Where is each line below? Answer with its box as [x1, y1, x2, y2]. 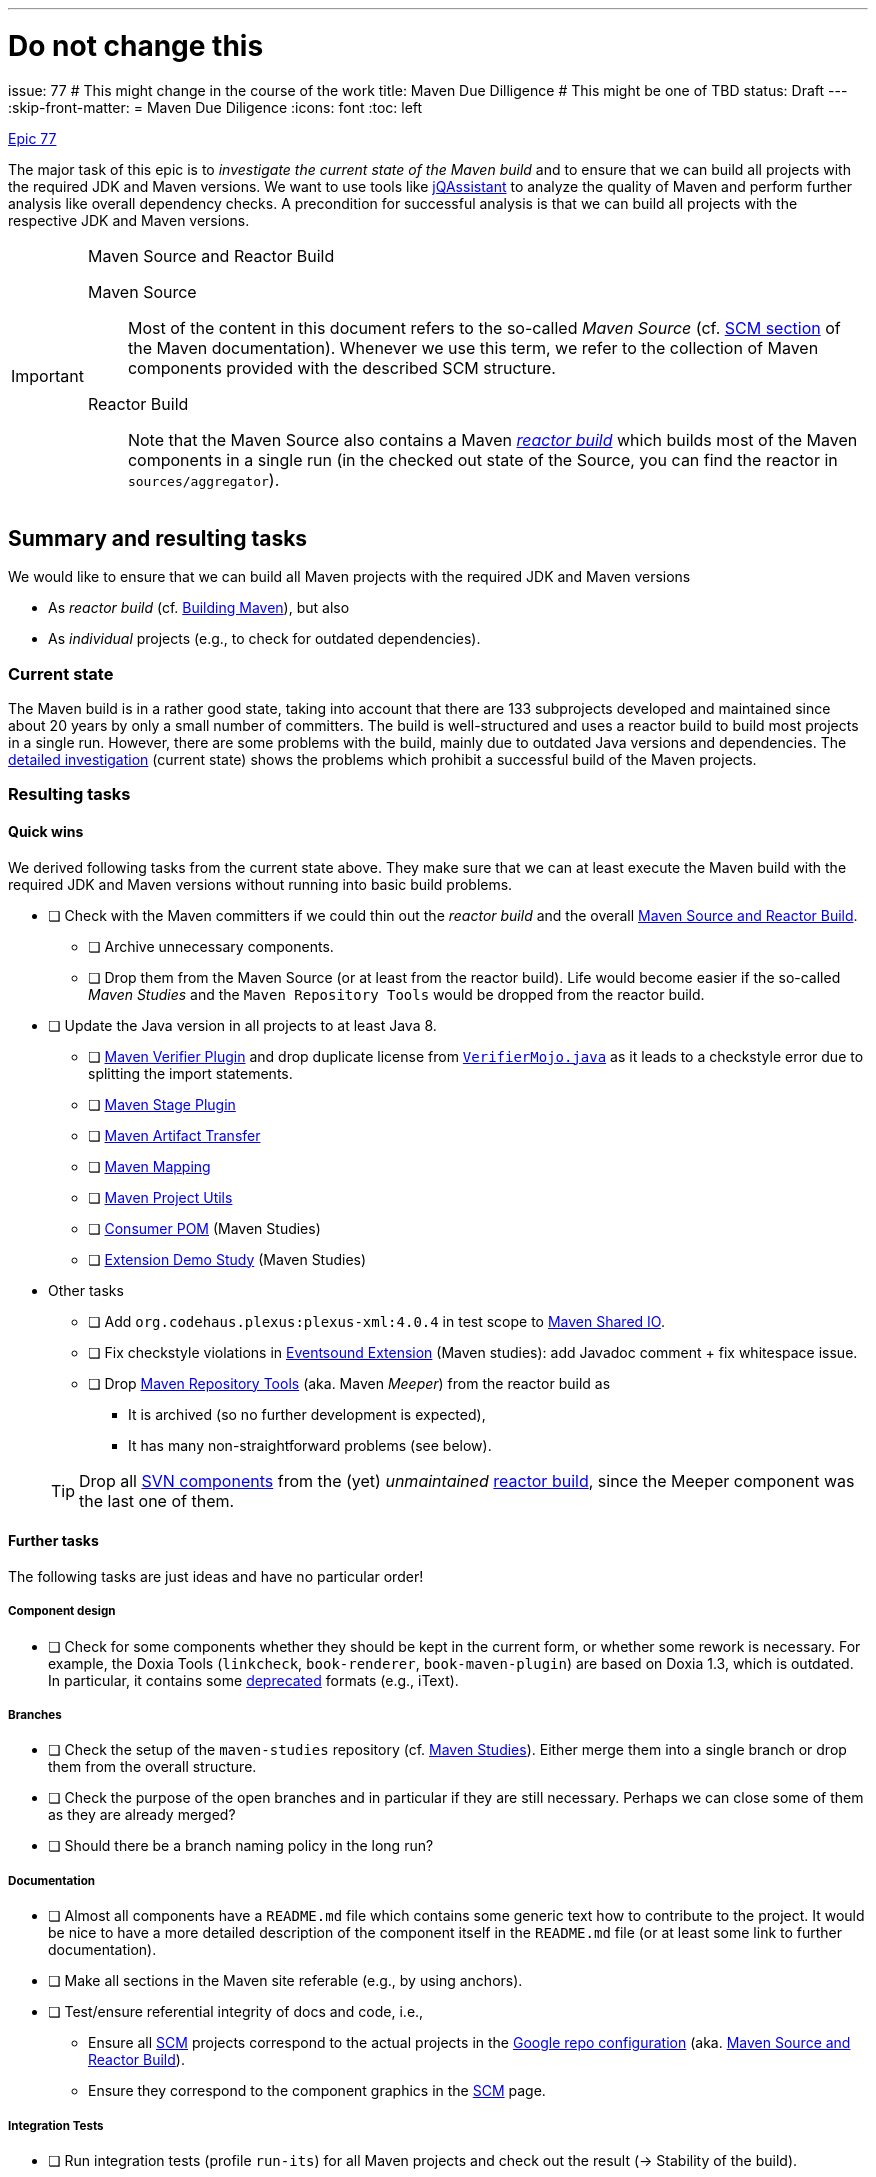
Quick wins [8, 823, 84, 841]
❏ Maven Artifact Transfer [88, 1126, 261, 1144]
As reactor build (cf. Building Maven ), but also [48, 599, 350, 617]
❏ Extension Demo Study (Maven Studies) [88, 1250, 367, 1268]
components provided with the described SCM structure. [127, 357, 556, 378]
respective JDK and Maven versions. [8, 211, 250, 229]
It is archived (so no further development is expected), [128, 1405, 486, 1423]
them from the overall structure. [48, 1758, 257, 1776]
